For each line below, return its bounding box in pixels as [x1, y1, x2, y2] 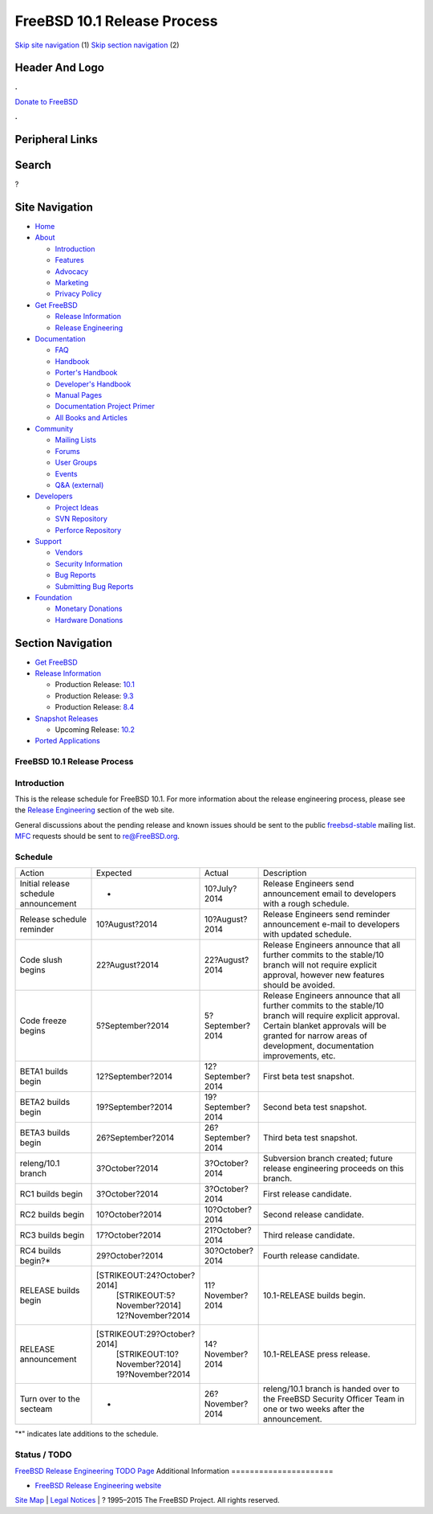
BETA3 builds [19, 1127, 71, 1139]
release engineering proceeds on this [263, 1163, 404, 1174]
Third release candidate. [263, 1230, 355, 1241]
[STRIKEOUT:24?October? [95, 1270, 196, 1281]
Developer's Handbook [55, 378, 132, 389]
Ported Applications [34, 736, 100, 746]
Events [55, 469, 78, 478]
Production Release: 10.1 [55, 680, 136, 689]
